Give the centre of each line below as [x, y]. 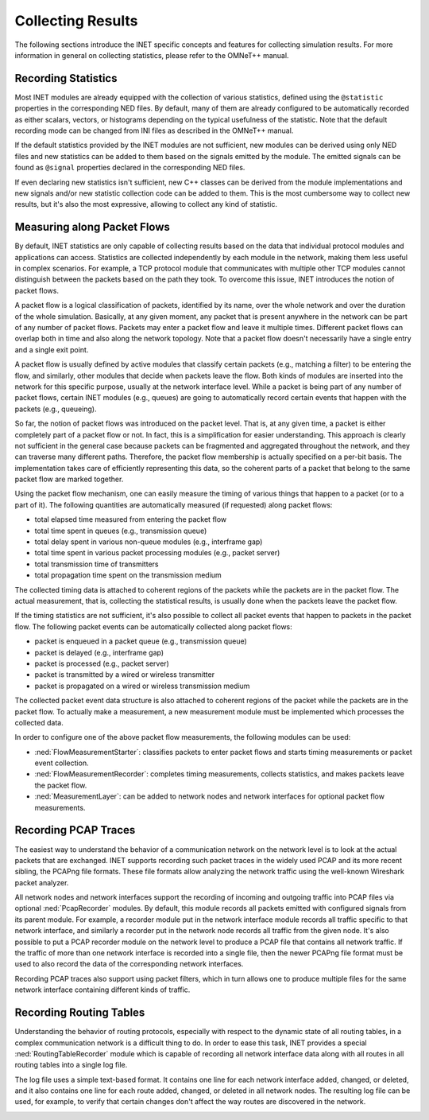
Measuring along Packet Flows [93, 227]
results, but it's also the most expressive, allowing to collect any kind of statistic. [146, 204]
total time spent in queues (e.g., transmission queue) [121, 531]
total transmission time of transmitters [97, 564]
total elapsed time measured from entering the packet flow [131, 519]
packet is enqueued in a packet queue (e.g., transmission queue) [141, 641]
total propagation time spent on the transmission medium [128, 575]
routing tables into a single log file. [71, 1065]
